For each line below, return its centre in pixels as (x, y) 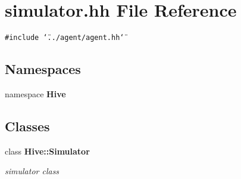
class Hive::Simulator (47, 151)
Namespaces (43, 69)
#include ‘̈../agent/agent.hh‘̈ (65, 38)
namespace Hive (35, 93)
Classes (27, 126)
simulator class (32, 171)
